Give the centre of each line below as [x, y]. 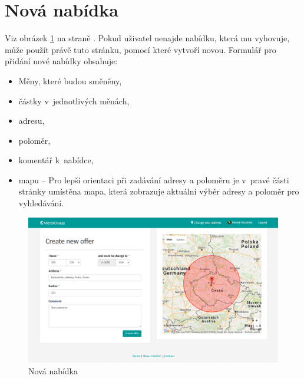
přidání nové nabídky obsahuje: [61, 61]
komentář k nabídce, [56, 160]
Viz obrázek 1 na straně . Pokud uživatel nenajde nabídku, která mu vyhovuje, [147, 38]
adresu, [32, 121]
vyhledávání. [41, 203]
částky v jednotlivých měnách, [74, 100]
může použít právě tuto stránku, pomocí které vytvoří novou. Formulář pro [141, 49]
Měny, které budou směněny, [70, 80]
